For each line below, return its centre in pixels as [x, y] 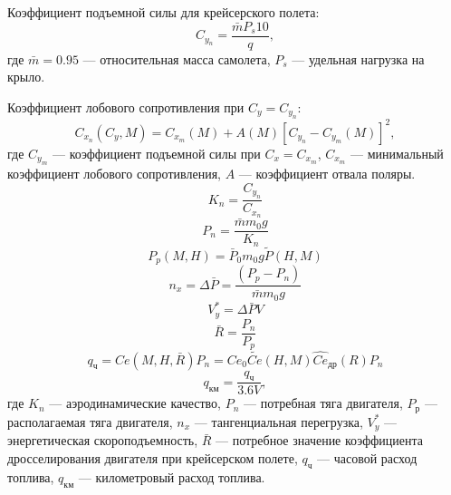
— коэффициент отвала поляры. [327, 174]
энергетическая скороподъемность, [103, 440]
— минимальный [397, 153]
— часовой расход [367, 457]
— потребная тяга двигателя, [323, 403]
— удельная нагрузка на [358, 58]
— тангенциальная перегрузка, [278, 421]
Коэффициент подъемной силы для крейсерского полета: [163, 12]
